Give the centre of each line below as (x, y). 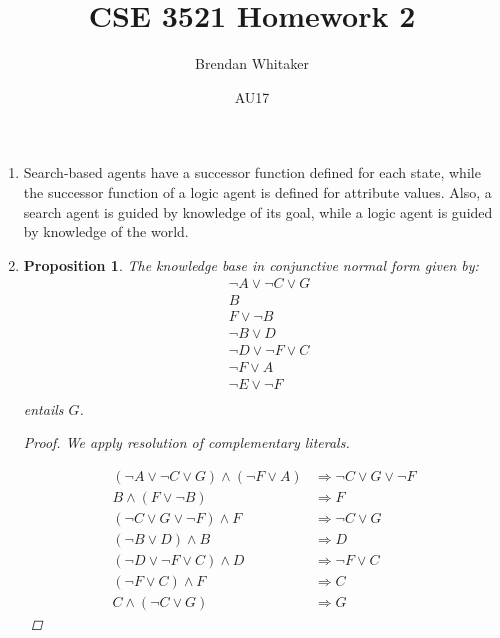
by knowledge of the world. (106, 231)
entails (43, 408)
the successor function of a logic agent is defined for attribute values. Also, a (257, 191)
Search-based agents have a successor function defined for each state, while (252, 172)
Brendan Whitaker (252, 63)
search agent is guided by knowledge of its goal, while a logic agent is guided (258, 211)
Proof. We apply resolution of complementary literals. (186, 442)
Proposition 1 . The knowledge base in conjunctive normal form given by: (251, 264)
